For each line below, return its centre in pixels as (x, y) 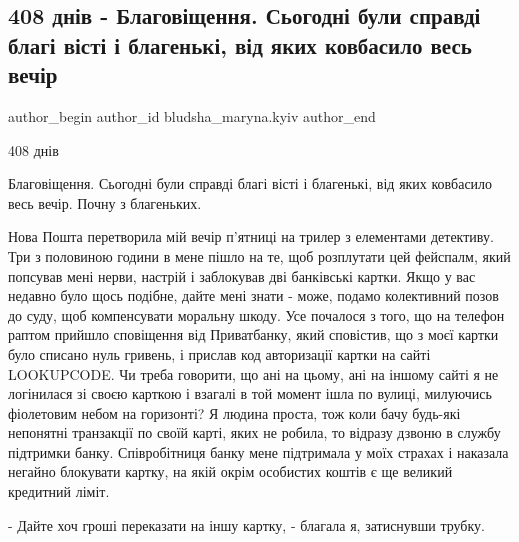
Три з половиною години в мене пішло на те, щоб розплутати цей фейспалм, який (259, 255)
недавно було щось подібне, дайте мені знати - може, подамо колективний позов (253, 295)
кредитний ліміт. (59, 491)
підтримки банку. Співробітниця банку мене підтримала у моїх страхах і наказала (258, 451)
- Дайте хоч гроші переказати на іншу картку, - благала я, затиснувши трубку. (246, 524)
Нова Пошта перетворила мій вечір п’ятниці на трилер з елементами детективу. (251, 236)
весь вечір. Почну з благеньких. (105, 202)
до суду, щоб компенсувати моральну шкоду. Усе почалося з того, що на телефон (256, 314)
